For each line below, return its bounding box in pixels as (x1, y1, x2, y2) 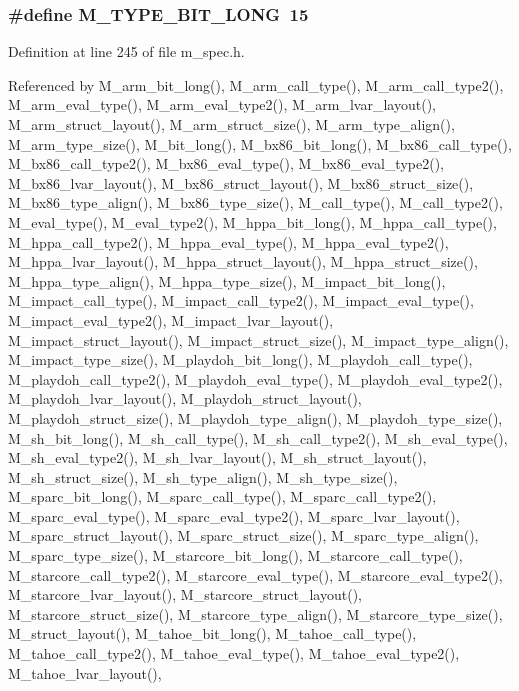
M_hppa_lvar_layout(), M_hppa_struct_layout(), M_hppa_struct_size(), (8, 251, 478, 272)
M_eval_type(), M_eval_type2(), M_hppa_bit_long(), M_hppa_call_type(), (8, 211, 497, 232)
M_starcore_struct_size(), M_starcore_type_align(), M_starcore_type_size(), (8, 603, 503, 624)
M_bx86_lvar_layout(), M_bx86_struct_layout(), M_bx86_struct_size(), (8, 172, 474, 193)
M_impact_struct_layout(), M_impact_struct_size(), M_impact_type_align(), (8, 329, 509, 350)
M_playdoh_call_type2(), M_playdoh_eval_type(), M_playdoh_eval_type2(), (8, 368, 503, 389)
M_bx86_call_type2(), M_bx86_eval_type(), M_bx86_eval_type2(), (8, 153, 444, 174)
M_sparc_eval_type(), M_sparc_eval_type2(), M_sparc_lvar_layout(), (8, 505, 460, 526)
